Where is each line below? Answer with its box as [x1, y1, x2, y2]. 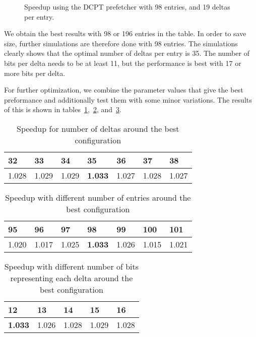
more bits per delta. [4, 67, 66, 78]
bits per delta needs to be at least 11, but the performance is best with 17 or [4, 57, 241, 68]
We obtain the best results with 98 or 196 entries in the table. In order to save [4, 28, 246, 39]
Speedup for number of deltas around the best [17, 122, 179, 134]
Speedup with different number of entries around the [5, 191, 191, 203]
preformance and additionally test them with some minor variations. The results [4, 94, 252, 105]
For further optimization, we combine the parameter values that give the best [4, 85, 243, 95]
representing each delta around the [10, 272, 133, 284]
